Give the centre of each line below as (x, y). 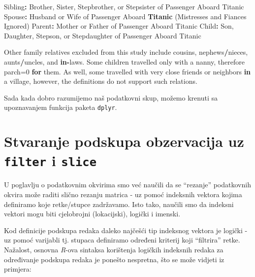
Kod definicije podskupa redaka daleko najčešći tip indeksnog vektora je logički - (126, 230)
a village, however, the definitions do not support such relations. (101, 81)
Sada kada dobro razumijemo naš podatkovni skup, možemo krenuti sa (111, 97)
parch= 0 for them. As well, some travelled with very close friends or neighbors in (127, 71)
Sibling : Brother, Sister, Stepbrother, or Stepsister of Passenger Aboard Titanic (124, 6)
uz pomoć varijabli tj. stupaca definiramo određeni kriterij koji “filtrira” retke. (122, 240)
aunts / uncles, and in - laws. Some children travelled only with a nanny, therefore (124, 61)
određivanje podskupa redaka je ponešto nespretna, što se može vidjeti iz (114, 259)
